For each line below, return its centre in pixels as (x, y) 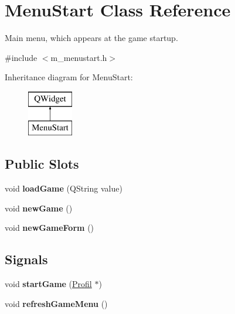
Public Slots (42, 164)
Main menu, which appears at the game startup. (91, 38)
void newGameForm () (50, 228)
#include (21, 57)
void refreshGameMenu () (56, 303)
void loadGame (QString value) (64, 188)
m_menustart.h (79, 57)
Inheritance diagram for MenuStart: (69, 77)
